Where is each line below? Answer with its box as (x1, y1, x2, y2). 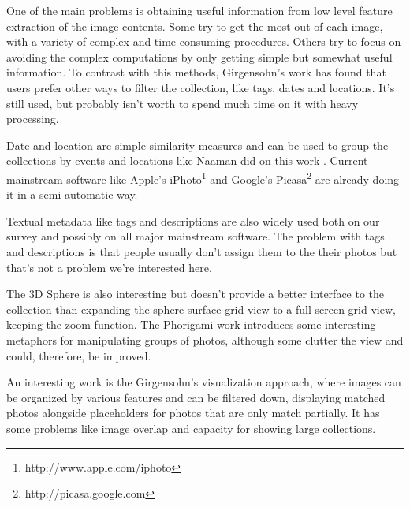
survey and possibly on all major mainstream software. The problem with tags (6, 228, 385, 244)
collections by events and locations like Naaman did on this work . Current (6, 152, 368, 169)
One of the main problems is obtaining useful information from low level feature (6, 2, 393, 18)
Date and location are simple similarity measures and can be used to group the (6, 136, 389, 153)
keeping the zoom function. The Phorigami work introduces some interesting (6, 316, 376, 333)
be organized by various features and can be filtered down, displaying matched (6, 389, 386, 405)
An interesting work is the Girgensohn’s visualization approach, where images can (6, 374, 401, 390)
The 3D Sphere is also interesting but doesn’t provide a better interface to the (6, 285, 385, 302)
